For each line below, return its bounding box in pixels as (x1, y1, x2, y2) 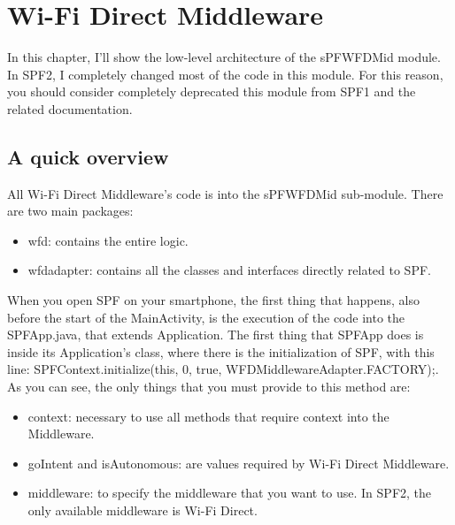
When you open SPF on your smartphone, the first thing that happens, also (7, 291, 420, 309)
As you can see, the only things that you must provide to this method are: (7, 377, 411, 396)
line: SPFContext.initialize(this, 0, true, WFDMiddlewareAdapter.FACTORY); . (7, 360, 439, 378)
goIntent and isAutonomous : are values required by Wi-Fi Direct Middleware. (27, 453, 450, 472)
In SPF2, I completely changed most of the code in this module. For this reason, (7, 65, 443, 83)
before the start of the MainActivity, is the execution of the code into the (7, 308, 405, 326)
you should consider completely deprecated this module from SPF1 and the (7, 82, 416, 101)
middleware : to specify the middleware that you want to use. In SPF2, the (27, 483, 432, 502)
